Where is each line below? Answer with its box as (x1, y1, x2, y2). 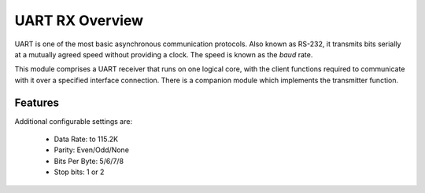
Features (14, 96, 59, 109)
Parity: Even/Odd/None (54, 145, 130, 155)
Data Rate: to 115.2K (54, 134, 118, 144)
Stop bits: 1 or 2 (54, 167, 105, 177)
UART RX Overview (14, 12, 144, 29)
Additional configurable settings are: (14, 116, 133, 126)
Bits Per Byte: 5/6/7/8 (54, 156, 124, 166)
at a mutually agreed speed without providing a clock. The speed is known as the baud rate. (14, 49, 313, 59)
